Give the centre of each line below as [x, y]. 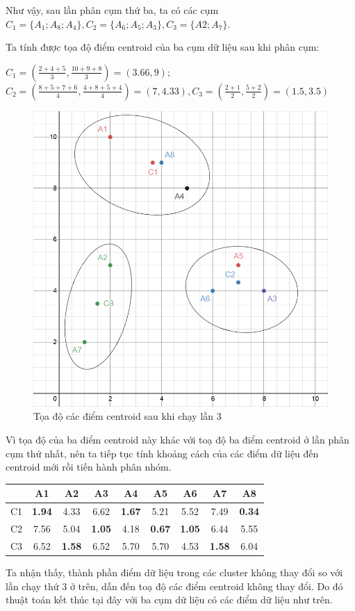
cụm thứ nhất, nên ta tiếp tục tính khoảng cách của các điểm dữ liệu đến [162, 453]
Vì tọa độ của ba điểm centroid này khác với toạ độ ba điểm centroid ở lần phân [177, 439]
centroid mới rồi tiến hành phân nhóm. [89, 467]
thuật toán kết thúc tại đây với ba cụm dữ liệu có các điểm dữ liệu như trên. [169, 600]
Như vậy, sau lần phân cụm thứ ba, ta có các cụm [112, 10]
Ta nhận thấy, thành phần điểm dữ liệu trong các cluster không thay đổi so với [174, 572]
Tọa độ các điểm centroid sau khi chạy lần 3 [127, 416]
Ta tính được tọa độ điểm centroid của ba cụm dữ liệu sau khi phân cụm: [163, 47]
